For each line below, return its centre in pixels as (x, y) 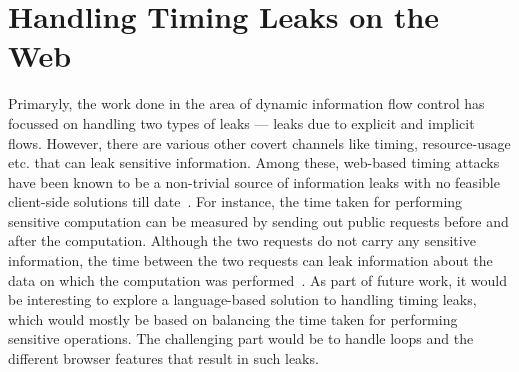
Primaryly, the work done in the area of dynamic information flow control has (246, 103)
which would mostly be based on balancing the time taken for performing (233, 318)
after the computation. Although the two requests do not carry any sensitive (242, 240)
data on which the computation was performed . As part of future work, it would (257, 279)
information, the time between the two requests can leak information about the (250, 260)
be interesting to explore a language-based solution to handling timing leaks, (242, 299)
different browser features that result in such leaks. (163, 358)
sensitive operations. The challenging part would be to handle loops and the (241, 338)
